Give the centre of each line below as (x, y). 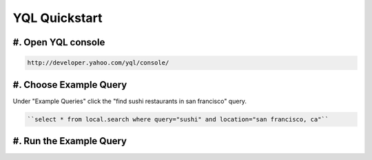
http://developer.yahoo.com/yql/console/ (98, 63)
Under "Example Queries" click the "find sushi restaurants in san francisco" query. (130, 101)
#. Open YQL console (59, 42)
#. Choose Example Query (70, 85)
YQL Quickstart (58, 18)
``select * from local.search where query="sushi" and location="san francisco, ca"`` (178, 119)
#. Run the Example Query (70, 141)
